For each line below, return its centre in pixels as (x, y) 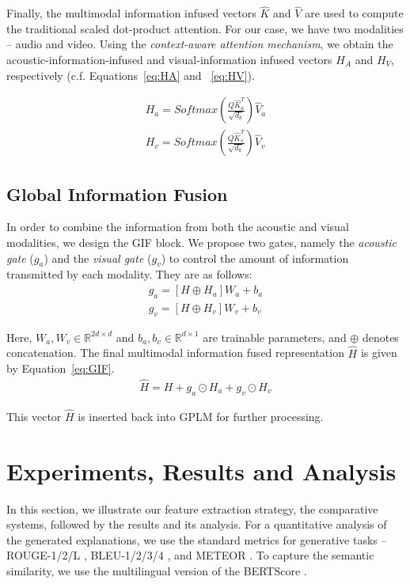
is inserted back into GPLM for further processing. (201, 416)
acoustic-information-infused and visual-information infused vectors (169, 59)
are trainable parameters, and (275, 337)
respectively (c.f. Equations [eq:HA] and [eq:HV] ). (131, 75)
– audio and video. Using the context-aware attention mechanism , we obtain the (200, 44)
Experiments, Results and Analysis (201, 470)
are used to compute (354, 13)
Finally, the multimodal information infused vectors (131, 13)
